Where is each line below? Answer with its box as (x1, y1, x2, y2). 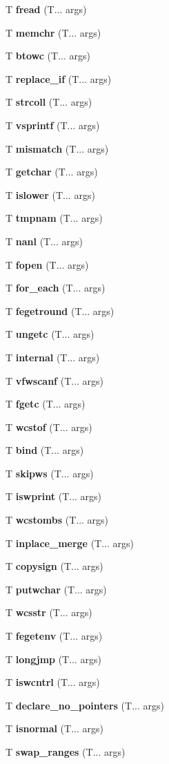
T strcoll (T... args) (6, 95, 92, 109)
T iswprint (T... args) (6, 489, 102, 504)
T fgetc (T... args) (6, 397, 86, 411)
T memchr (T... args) (6, 25, 101, 39)
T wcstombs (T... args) (6, 513, 109, 527)
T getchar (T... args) (6, 164, 98, 179)
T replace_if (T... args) (6, 71, 112, 86)
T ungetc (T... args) (6, 327, 95, 341)
